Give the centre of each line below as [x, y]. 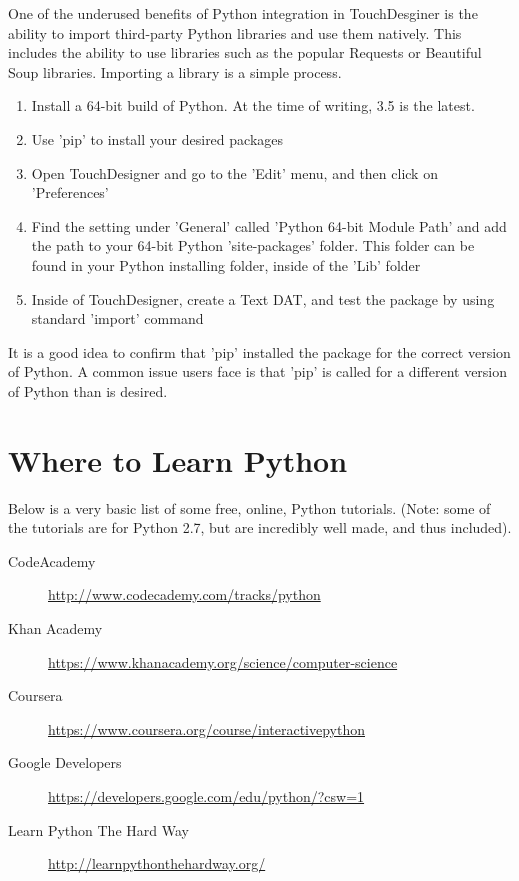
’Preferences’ [70, 192]
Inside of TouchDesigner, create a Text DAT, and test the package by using [263, 298]
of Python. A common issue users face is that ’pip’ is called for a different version [258, 371]
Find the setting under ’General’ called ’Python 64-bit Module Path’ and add [269, 225]
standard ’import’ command [117, 318]
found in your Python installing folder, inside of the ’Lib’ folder [226, 264]
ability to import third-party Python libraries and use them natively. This [235, 32]
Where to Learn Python [178, 459]
